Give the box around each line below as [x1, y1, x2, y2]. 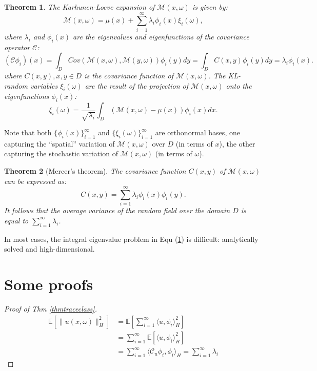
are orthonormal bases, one [155, 127, 240, 138]
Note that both [4, 127, 52, 138]
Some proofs [4, 274, 93, 295]
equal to [4, 215, 29, 225]
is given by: [192, 2, 228, 12]
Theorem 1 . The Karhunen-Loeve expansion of [4, 2, 155, 12]
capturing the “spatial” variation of [4, 138, 115, 149]
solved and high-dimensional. [4, 243, 95, 254]
